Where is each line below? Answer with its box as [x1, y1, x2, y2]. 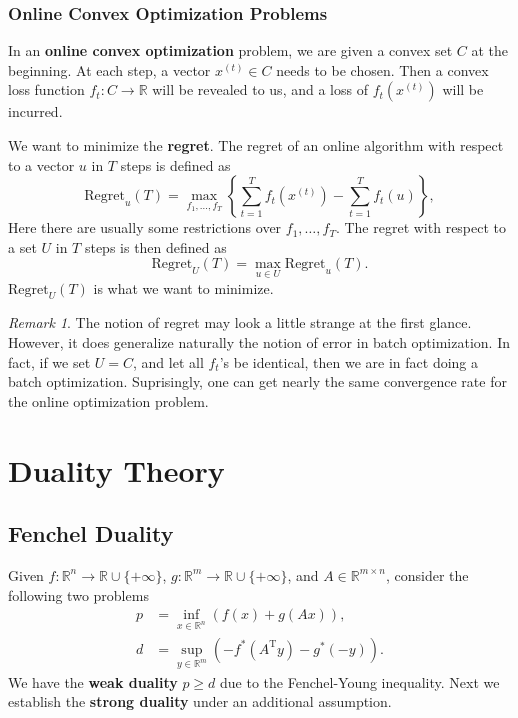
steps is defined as [120, 154, 231, 175]
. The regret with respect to [335, 217, 507, 238]
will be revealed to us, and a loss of [152, 79, 368, 100]
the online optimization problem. [8, 390, 209, 411]
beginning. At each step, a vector [8, 59, 211, 80]
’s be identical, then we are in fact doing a [219, 351, 478, 372]
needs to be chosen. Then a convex [276, 59, 489, 80]
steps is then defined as [84, 236, 227, 257]
